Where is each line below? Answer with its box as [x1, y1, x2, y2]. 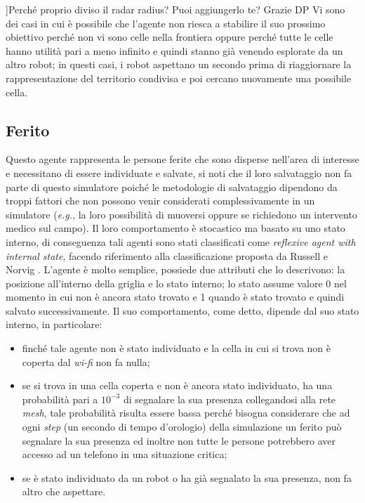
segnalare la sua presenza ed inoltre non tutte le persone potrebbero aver [22, 433, 336, 448]
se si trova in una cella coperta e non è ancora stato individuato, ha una [22, 378, 333, 393]
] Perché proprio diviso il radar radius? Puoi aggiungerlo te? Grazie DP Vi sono [6, 2, 345, 16]
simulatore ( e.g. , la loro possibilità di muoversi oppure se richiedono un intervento [6, 207, 357, 221]
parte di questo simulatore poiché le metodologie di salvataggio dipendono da [6, 179, 338, 194]
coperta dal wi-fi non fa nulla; [22, 354, 150, 369]
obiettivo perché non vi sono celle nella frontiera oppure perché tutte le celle [6, 30, 333, 44]
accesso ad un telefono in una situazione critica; [22, 447, 227, 462]
